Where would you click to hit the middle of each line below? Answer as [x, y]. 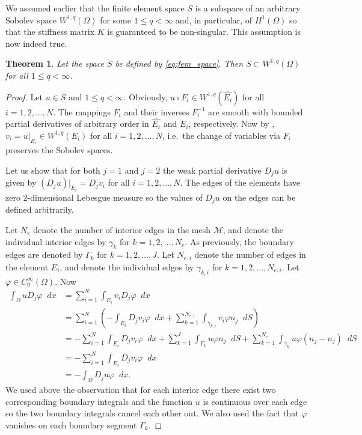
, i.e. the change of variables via [222, 135]
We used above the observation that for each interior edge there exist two [141, 390]
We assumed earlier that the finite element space [95, 8]
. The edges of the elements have [240, 182]
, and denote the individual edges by [127, 266]
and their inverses [157, 111]
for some [115, 20]
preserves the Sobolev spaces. [59, 150]
